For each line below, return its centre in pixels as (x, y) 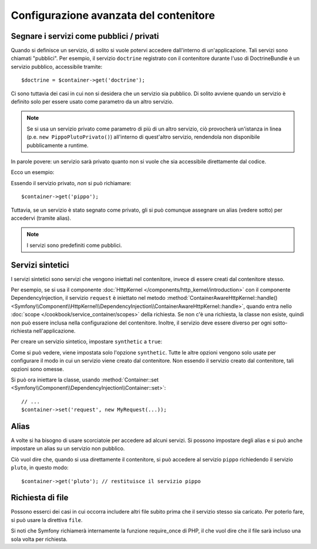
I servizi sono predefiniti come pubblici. (75, 245)
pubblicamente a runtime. (58, 145)
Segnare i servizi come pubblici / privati (85, 36)
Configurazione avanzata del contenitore (113, 15)
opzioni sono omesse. (38, 369)
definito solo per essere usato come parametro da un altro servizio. (92, 102)
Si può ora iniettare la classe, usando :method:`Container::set (85, 380)
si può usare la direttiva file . (47, 520)
